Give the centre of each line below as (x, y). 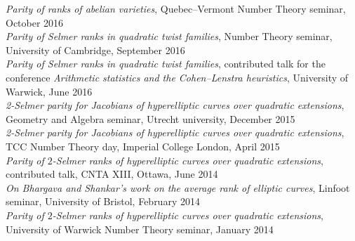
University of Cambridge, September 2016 (95, 50)
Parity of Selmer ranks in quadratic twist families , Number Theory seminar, (169, 36)
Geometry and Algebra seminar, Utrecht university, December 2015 (150, 118)
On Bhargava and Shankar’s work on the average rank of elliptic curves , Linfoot (178, 187)
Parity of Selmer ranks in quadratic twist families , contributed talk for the (166, 64)
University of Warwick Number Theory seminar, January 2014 (140, 229)
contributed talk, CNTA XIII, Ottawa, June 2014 (112, 174)
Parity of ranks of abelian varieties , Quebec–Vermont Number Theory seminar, (176, 8)
